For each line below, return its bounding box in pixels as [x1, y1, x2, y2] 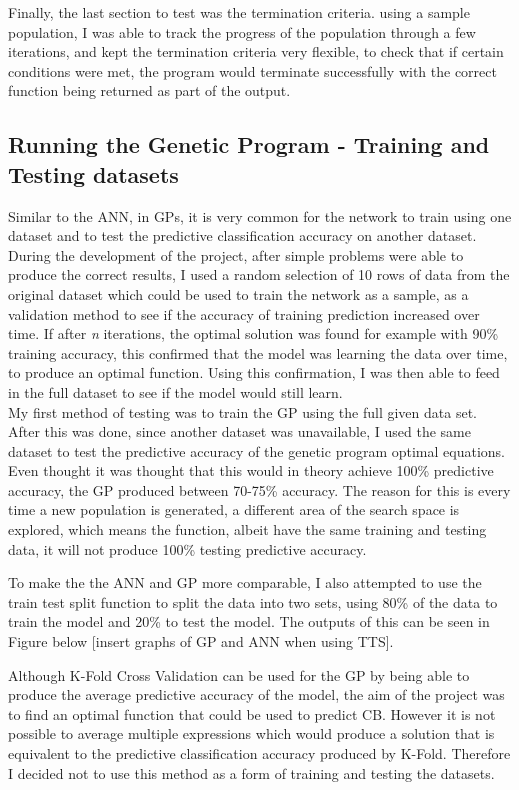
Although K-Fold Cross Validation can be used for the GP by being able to [8, 664, 470, 685]
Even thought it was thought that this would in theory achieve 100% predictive [8, 460, 494, 481]
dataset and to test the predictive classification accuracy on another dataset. [8, 225, 477, 246]
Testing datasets [8, 158, 179, 189]
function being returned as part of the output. [8, 80, 291, 101]
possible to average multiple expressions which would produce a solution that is [8, 723, 495, 744]
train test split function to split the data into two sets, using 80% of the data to [8, 591, 498, 612]
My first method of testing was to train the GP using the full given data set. [8, 401, 477, 422]
